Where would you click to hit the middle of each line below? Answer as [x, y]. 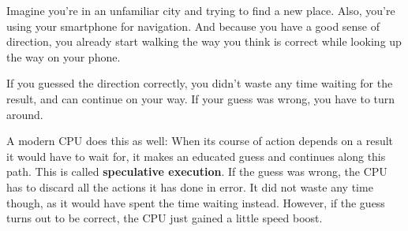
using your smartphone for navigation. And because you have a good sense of [193, 26]
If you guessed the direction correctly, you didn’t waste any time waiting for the [200, 83]
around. [25, 114]
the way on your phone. [64, 56]
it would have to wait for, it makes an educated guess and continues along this [196, 156]
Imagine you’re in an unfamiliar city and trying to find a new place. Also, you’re [201, 10]
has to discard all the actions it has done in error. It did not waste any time [190, 186]
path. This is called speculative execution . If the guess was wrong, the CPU [197, 171]
